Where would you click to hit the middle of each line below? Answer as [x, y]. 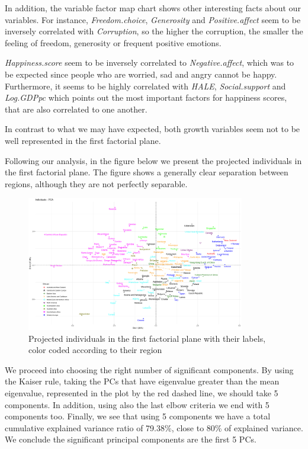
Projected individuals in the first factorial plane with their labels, [147, 338]
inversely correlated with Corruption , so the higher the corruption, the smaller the [154, 31]
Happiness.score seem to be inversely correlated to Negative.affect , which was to [150, 62]
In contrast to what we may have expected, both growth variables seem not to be [153, 129]
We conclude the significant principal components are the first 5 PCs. [131, 439]
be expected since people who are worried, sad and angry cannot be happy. [141, 74]
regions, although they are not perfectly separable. [96, 183]
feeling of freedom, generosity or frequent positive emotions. [113, 42]
